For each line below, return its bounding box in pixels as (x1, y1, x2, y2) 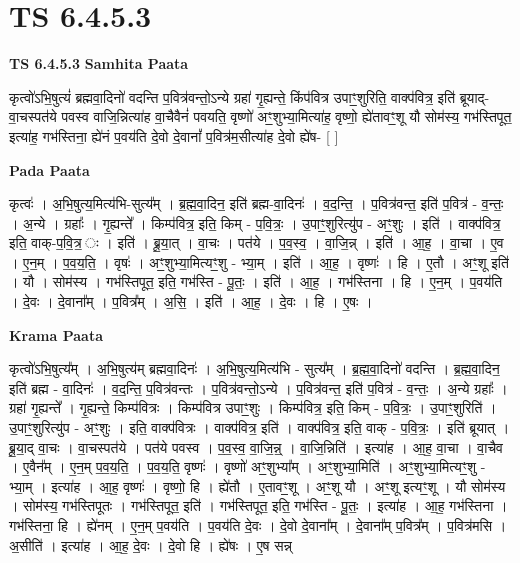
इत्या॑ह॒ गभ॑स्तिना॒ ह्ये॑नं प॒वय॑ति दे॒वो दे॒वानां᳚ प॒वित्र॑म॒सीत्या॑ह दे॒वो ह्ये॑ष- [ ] (9, 125, 339, 146)
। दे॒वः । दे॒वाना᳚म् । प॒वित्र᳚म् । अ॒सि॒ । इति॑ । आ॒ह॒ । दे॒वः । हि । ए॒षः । (9, 291, 373, 312)
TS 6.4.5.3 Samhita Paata (9, 53, 189, 74)
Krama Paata (9, 324, 103, 345)
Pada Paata (9, 159, 90, 180)
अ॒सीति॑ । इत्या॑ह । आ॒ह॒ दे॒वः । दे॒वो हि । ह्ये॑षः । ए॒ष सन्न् (9, 534, 292, 555)
